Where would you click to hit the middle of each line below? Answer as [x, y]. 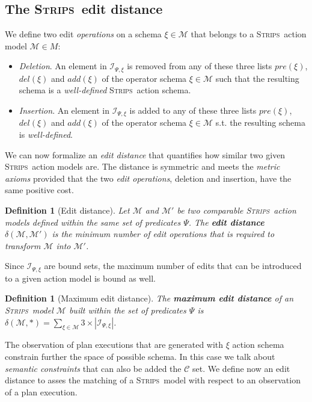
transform [23, 245]
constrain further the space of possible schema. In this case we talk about [140, 357]
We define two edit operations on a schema [83, 34]
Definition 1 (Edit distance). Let [67, 210]
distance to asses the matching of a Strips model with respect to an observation [153, 380]
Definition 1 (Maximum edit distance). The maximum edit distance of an [149, 298]
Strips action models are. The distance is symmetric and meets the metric [142, 166]
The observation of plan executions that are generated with [114, 345]
